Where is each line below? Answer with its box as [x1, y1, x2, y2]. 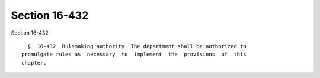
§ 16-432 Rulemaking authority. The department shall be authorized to [27, 43, 247, 49]
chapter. [21, 59, 47, 66]
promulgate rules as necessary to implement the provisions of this [21, 51, 247, 58]
